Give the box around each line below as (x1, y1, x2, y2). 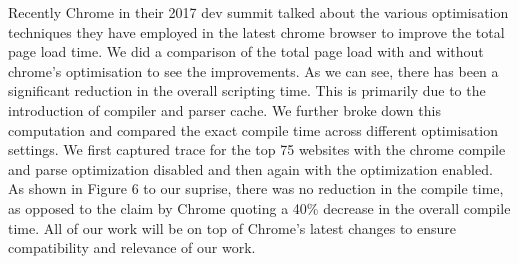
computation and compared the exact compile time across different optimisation (8, 119, 498, 140)
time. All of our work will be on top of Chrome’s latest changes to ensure (8, 217, 457, 238)
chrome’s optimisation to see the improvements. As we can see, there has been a (8, 60, 499, 81)
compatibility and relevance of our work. (8, 237, 256, 258)
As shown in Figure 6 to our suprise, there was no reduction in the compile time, (8, 178, 504, 199)
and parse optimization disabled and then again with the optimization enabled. (8, 158, 493, 179)
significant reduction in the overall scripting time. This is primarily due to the (8, 80, 486, 101)
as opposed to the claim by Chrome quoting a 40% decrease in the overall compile (8, 197, 511, 218)
